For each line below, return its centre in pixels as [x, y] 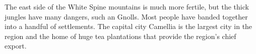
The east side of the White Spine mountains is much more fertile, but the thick [127, 6]
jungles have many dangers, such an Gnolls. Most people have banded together [126, 16]
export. [16, 46]
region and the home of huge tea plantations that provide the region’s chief [120, 36]
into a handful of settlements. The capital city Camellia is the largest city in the [129, 26]
